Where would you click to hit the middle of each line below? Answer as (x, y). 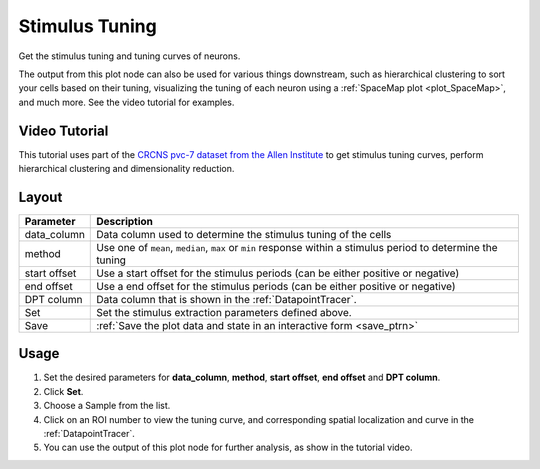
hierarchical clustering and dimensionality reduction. (126, 169)
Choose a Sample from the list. (107, 406)
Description (125, 221)
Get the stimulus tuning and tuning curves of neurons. (129, 56)
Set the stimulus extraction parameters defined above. (224, 312)
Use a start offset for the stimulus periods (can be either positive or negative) (278, 273)
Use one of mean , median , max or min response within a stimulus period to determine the (297, 247)
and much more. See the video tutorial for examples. (126, 102)
